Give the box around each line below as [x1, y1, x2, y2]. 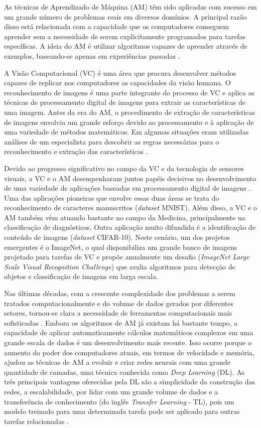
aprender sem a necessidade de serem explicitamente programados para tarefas [4, 31, 245, 41]
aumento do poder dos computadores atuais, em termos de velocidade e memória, [4, 347, 254, 357]
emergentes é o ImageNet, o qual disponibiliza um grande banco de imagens [4, 241, 237, 252]
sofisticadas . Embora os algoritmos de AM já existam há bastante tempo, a [4, 317, 238, 328]
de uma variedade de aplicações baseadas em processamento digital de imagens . [4, 183, 251, 193]
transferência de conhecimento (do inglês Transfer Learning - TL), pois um [4, 396, 234, 406]
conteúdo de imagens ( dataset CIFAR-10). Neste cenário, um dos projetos [4, 232, 230, 242]
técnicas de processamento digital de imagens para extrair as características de [4, 97, 245, 107]
